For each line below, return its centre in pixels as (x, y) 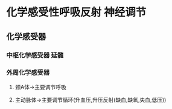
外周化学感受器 (28, 73)
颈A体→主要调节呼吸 (40, 87)
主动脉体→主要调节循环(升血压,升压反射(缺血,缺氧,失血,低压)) (91, 99)
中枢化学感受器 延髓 (35, 55)
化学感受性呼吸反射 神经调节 (76, 12)
